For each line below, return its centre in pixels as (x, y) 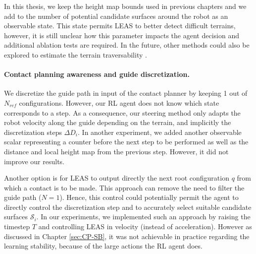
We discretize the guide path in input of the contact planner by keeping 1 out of (126, 93)
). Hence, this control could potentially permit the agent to (149, 197)
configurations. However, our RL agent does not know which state (119, 102)
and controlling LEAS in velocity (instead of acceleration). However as (145, 226)
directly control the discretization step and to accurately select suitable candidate (128, 207)
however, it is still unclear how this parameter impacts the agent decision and (122, 35)
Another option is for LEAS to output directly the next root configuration (117, 178)
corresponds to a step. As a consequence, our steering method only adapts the (122, 112)
